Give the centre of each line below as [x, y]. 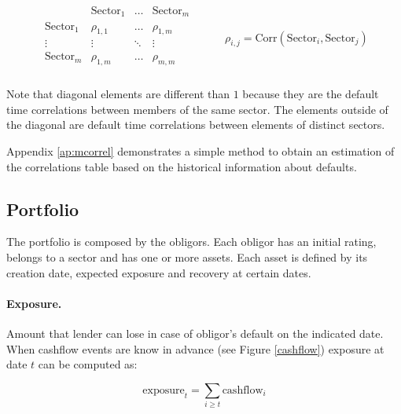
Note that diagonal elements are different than [118, 94]
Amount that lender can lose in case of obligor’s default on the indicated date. [195, 333]
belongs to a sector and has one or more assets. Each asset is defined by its [187, 257]
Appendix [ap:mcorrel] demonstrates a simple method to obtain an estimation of [200, 151]
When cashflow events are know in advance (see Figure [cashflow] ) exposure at [195, 348]
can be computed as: [88, 364]
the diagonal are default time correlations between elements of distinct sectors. [196, 125]
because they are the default [311, 94]
